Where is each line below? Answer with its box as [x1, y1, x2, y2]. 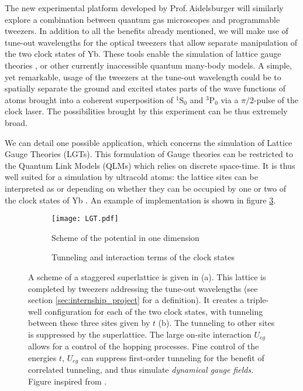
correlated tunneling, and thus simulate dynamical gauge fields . [28, 363, 254, 376]
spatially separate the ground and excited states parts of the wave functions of [5, 82, 286, 94]
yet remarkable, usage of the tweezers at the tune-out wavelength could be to [5, 70, 281, 83]
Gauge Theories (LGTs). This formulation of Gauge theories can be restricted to [5, 148, 293, 160]
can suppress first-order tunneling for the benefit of [81, 351, 264, 363]
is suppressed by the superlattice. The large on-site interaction [28, 328, 252, 340]
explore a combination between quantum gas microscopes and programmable [5, 13, 280, 25]
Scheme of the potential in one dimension [51, 231, 199, 243]
